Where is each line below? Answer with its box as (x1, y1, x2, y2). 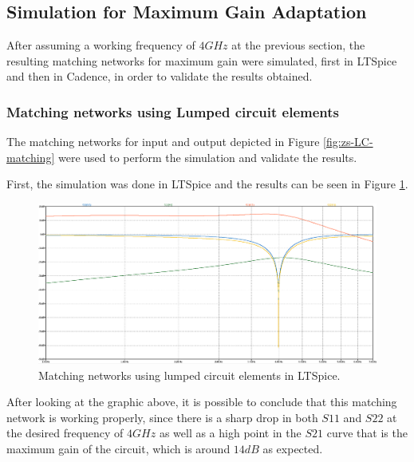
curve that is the (326, 424, 408, 441)
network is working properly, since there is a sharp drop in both (6, 409, 318, 425)
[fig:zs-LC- (323, 133, 373, 150)
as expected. (262, 440, 323, 456)
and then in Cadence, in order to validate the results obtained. (6, 68, 313, 85)
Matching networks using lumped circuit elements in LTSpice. (38, 366, 341, 383)
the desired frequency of (6, 424, 124, 441)
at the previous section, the (231, 37, 365, 53)
